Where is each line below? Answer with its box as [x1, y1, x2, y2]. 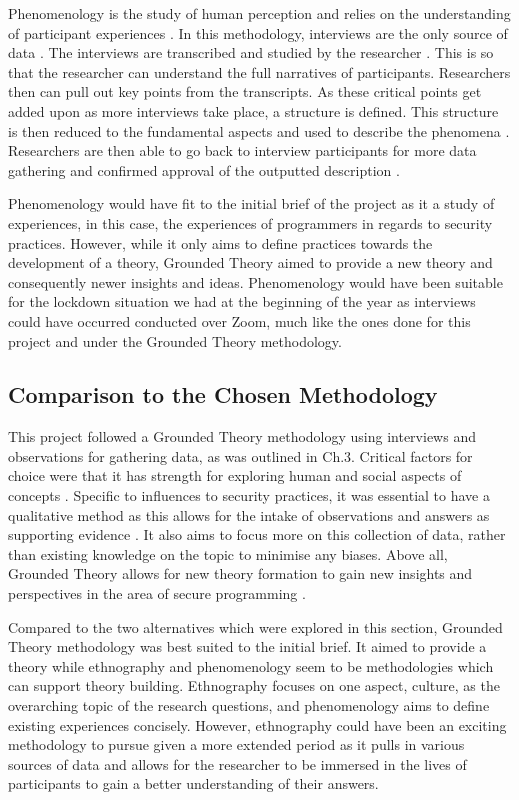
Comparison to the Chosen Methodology [8, 379, 438, 410]
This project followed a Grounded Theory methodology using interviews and [8, 426, 476, 447]
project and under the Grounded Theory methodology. [8, 330, 342, 351]
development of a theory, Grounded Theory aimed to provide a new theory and [8, 252, 493, 273]
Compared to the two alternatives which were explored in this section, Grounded [8, 616, 503, 637]
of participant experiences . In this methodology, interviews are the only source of [8, 22, 508, 43]
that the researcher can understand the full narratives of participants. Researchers [8, 61, 511, 82]
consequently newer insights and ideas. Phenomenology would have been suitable [8, 271, 503, 292]
